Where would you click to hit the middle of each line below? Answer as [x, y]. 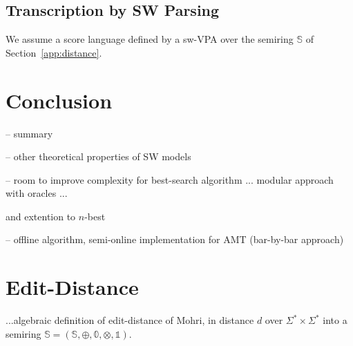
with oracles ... [37, 193]
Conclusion [59, 100]
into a [335, 320]
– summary [29, 133]
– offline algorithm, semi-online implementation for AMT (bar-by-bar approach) [175, 239]
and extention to [41, 216]
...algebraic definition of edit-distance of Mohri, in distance [130, 320]
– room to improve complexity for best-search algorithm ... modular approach [170, 179]
